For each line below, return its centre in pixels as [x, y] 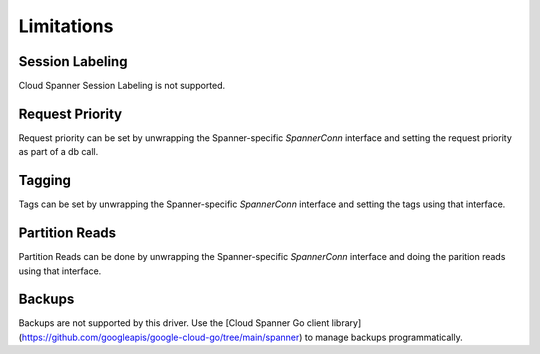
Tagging [45, 180]
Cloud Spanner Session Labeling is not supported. [122, 86]
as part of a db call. [58, 152]
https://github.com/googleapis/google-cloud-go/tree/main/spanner [160, 337]
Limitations [66, 26]
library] [346, 323]
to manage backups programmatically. [384, 337]
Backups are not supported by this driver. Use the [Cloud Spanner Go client [174, 323]
